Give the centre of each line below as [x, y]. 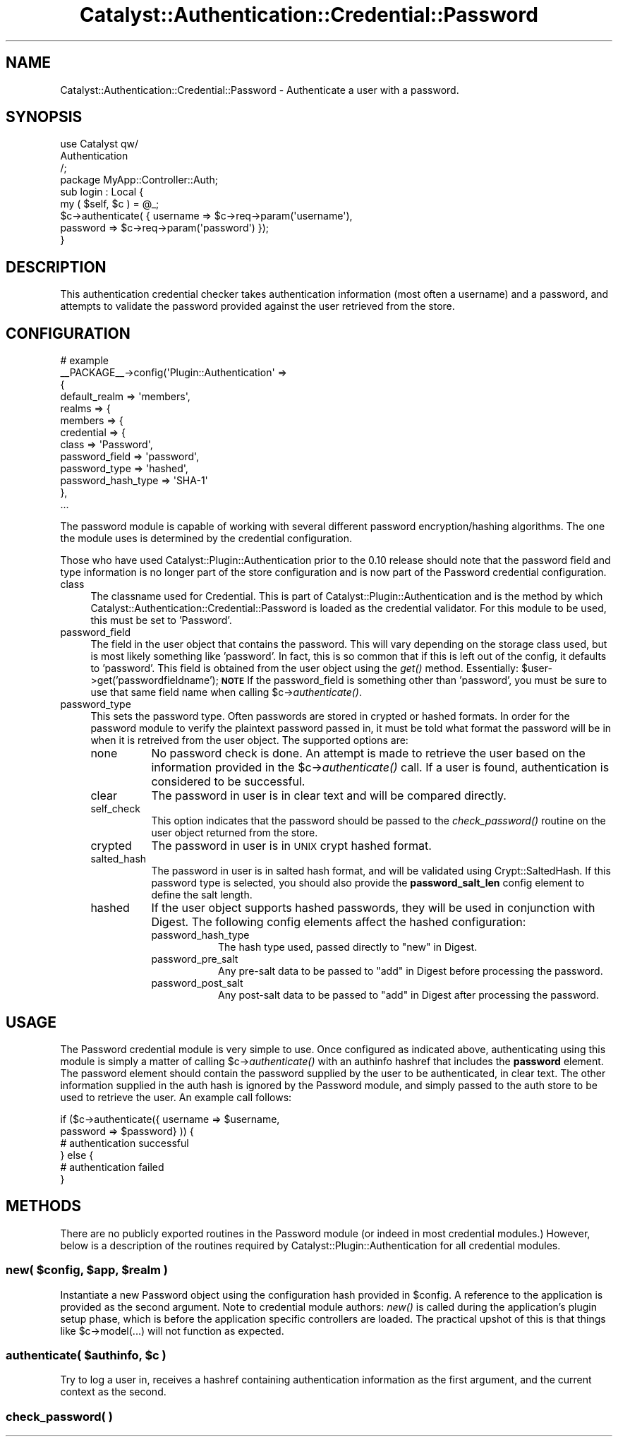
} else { [77, 1155]
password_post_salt [197, 983]
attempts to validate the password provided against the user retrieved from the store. [257, 306]
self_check [115, 809]
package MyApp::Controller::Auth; [139, 180]
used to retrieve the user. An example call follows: [176, 1097]
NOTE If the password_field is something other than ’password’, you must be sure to [414, 680]
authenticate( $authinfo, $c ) [86, 1355]
